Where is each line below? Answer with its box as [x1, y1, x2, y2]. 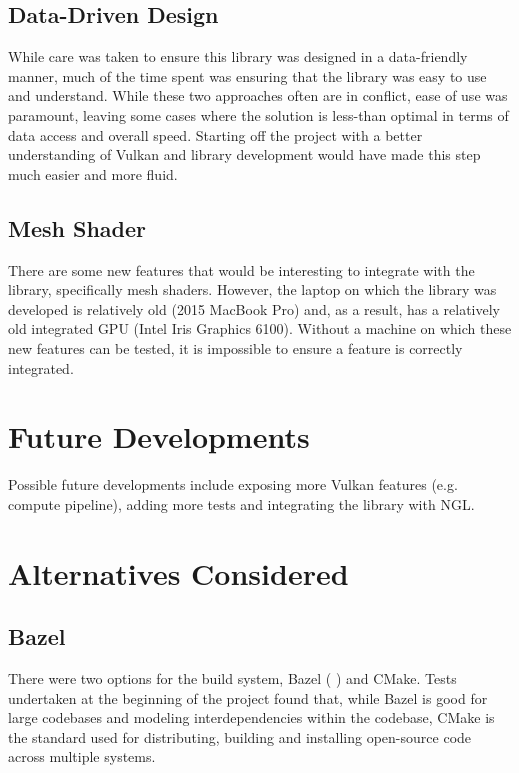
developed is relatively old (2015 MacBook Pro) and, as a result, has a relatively [8, 298, 501, 319]
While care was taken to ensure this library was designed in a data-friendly [8, 46, 468, 67]
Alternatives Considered [8, 552, 349, 593]
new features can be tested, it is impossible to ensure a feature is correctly [8, 337, 463, 358]
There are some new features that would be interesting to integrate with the [8, 259, 475, 280]
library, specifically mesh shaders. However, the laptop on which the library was [8, 279, 497, 300]
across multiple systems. [8, 746, 156, 767]
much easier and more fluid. [8, 163, 178, 184]
